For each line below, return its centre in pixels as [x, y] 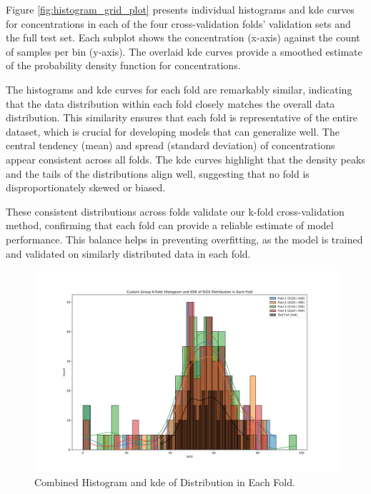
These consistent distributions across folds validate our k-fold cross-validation [175, 211]
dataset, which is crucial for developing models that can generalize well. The [173, 131]
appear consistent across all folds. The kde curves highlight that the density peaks [185, 159]
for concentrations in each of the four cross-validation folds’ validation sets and [178, 23]
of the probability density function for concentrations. [123, 65]
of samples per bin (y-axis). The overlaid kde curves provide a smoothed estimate [184, 51]
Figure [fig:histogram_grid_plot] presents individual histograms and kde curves [180, 9]
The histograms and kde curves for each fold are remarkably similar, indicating [179, 89]
